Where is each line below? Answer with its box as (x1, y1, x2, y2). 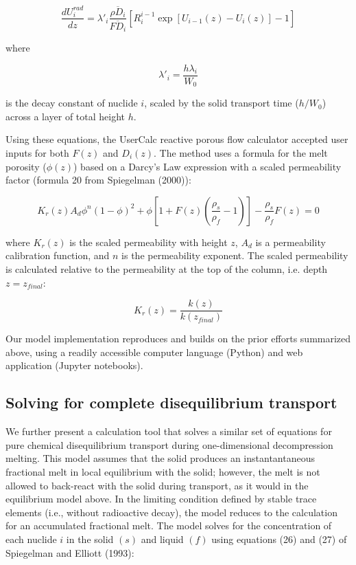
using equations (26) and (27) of (211, 531, 347, 546)
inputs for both (5, 145, 69, 159)
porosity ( (5, 159, 47, 173)
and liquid (141, 531, 184, 546)
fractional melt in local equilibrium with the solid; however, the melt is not (5, 464, 320, 478)
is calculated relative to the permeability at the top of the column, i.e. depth (5, 261, 328, 276)
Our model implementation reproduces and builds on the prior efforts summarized (5, 331, 351, 346)
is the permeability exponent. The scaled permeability (121, 248, 348, 263)
